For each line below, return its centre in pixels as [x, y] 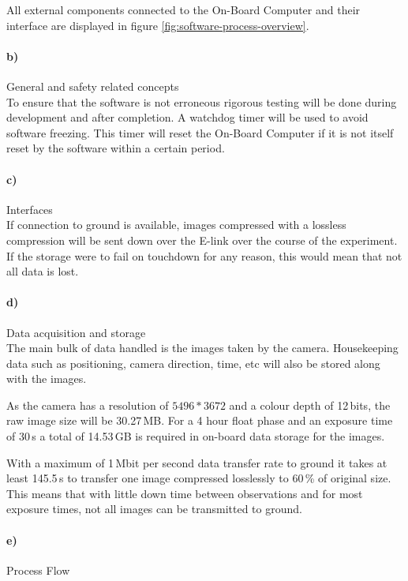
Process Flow [38, 570]
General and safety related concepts [93, 86]
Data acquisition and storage [76, 332]
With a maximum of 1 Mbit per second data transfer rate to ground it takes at [197, 462]
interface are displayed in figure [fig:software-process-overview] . [158, 25]
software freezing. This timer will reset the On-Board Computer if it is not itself [200, 132]
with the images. [47, 379]
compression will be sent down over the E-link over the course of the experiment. [202, 240]
